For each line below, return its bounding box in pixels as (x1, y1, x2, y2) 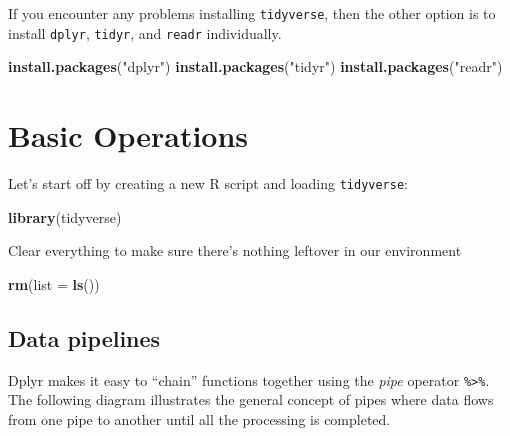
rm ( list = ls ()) (8, 273, 100, 294)
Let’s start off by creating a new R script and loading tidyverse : (8, 173, 409, 194)
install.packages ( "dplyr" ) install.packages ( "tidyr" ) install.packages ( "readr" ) (8, 56, 503, 77)
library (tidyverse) (8, 206, 122, 227)
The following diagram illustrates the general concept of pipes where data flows (8, 389, 494, 410)
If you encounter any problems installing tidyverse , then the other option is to (8, 3, 496, 23)
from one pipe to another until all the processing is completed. (8, 408, 391, 429)
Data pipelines (8, 322, 161, 353)
